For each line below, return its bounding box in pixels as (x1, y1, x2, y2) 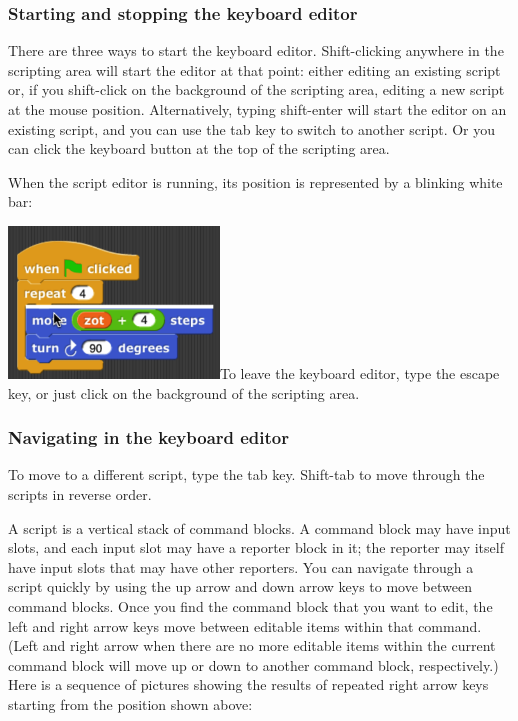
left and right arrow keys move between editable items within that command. (8, 615, 482, 636)
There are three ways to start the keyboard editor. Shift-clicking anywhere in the (8, 40, 504, 61)
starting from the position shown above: (8, 693, 253, 714)
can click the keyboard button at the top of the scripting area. (8, 138, 390, 159)
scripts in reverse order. (8, 483, 152, 504)
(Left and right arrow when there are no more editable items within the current (8, 635, 496, 656)
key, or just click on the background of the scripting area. (8, 382, 360, 403)
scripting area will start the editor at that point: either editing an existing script (8, 59, 501, 80)
